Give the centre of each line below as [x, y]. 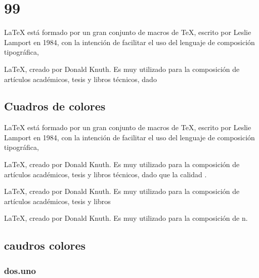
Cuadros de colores [55, 106]
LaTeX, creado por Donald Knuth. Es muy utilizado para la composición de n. [126, 218]
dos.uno [20, 270]
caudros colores [45, 245]
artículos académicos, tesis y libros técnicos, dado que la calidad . [105, 174]
